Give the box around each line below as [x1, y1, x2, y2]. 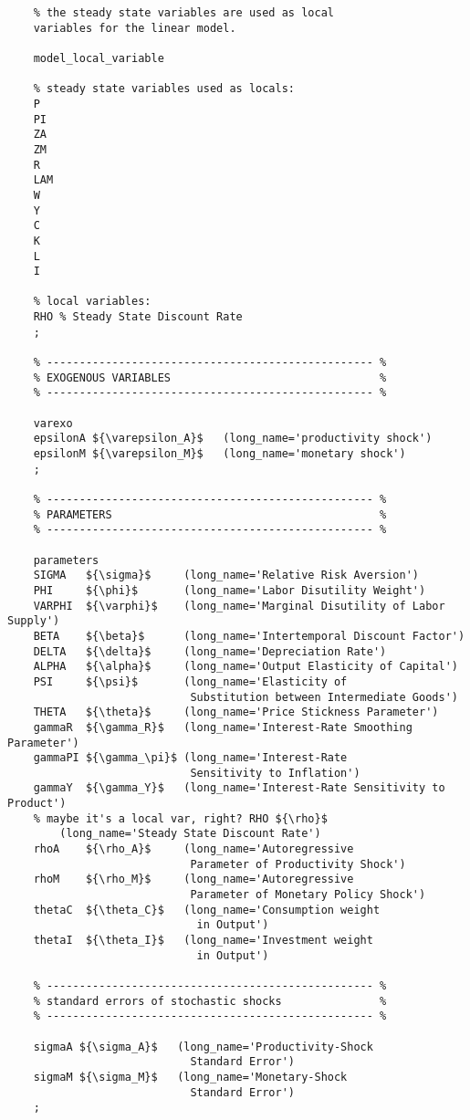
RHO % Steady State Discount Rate [33, 310, 243, 324]
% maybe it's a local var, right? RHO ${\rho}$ [33, 811, 328, 825]
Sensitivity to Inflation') [190, 766, 360, 780]
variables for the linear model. [33, 21, 236, 35]
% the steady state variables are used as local [33, 6, 334, 19]
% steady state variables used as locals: [33, 82, 295, 96]
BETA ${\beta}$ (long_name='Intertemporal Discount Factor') [33, 629, 465, 643]
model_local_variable [33, 51, 164, 65]
